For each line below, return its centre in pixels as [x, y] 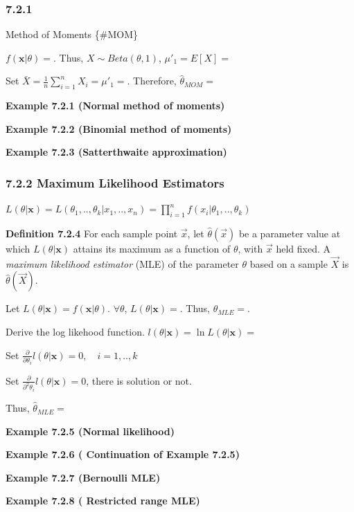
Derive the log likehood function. [75, 331]
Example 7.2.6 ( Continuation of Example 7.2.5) [123, 454]
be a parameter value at [290, 233]
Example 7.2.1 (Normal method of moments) [115, 106]
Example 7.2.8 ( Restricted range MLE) [103, 501]
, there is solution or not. [139, 380]
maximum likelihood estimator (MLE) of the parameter [122, 263]
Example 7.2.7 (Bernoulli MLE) [83, 477]
